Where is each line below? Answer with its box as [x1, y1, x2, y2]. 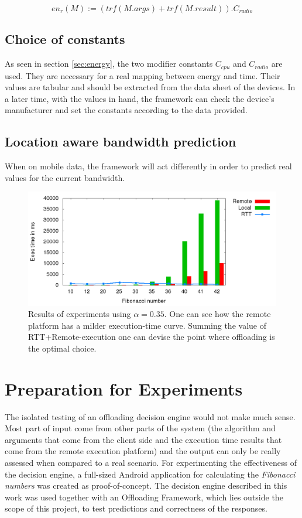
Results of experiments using [28, 308, 131, 320]
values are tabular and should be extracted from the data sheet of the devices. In [5, 81, 296, 93]
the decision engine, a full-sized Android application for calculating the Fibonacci [5, 468, 296, 480]
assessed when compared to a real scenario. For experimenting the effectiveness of [5, 456, 297, 469]
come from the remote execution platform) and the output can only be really [5, 445, 281, 457]
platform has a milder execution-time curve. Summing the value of [28, 319, 266, 331]
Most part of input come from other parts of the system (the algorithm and [5, 422, 276, 434]
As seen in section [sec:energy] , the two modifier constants [5, 57, 213, 70]
